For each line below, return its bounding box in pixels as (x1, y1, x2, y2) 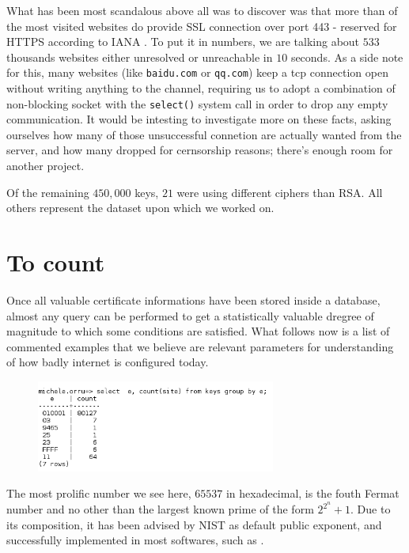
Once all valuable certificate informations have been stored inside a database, (6, 291, 381, 308)
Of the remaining (6, 184, 89, 200)
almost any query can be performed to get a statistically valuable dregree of (6, 307, 374, 324)
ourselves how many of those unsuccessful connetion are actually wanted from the (6, 126, 402, 142)
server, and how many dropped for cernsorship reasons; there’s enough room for (6, 142, 393, 158)
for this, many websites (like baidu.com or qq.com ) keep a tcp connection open (6, 64, 388, 81)
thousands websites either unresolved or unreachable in (6, 48, 273, 65)
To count (6, 246, 105, 278)
